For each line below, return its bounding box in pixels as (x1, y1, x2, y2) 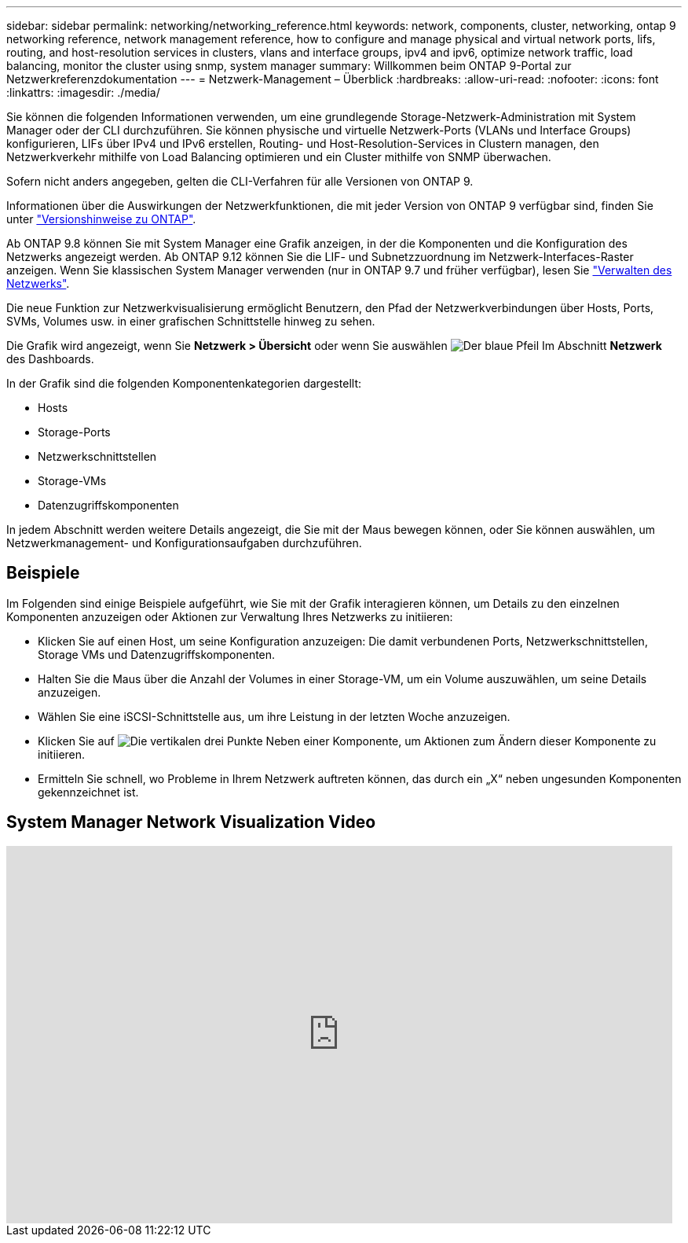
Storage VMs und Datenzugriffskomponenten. (38, 647, 276, 661)
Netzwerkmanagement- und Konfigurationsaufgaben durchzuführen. (6, 536, 362, 550)
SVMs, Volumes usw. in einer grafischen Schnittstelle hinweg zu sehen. (6, 314, 375, 328)
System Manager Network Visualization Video (6, 812, 376, 833)
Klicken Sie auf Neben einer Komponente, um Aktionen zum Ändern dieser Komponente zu (38, 734, 657, 748)
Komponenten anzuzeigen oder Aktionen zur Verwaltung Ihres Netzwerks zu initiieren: (6, 609, 453, 623)
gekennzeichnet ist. (38, 785, 139, 799)
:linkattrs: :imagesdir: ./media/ (6, 86, 160, 99)
